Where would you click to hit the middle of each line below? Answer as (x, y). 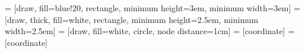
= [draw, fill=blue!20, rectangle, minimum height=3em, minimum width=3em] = (152, 8)
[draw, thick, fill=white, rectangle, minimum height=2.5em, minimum (132, 19)
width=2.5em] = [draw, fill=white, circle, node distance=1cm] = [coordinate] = (150, 31)
